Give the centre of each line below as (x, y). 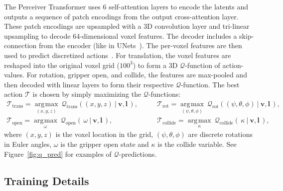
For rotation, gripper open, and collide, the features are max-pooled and (137, 75)
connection (20, 45)
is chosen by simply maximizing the (87, 94)
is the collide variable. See (197, 144)
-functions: (164, 94)
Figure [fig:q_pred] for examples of (58, 154)
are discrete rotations (220, 134)
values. (14, 75)
